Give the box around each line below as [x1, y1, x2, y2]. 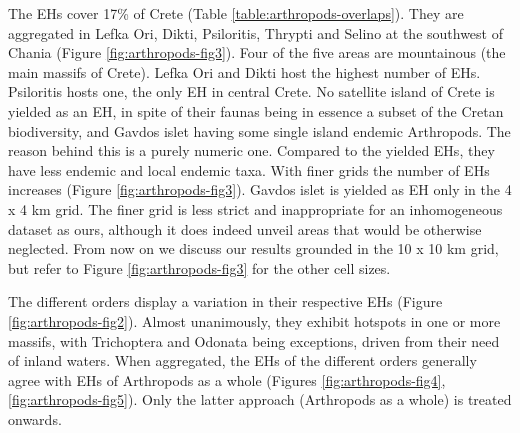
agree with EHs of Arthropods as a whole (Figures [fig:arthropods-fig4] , [8, 369, 446, 390]
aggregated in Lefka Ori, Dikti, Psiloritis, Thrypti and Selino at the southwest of [8, 22, 503, 43]
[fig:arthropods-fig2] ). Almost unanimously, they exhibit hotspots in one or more [8, 310, 501, 331]
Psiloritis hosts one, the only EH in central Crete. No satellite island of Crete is [8, 81, 495, 102]
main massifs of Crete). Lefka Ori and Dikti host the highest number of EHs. [8, 61, 481, 82]
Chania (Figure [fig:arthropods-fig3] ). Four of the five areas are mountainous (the [8, 42, 506, 63]
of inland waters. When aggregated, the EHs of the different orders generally [8, 350, 477, 371]
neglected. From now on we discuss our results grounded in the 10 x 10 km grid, [8, 238, 499, 259]
